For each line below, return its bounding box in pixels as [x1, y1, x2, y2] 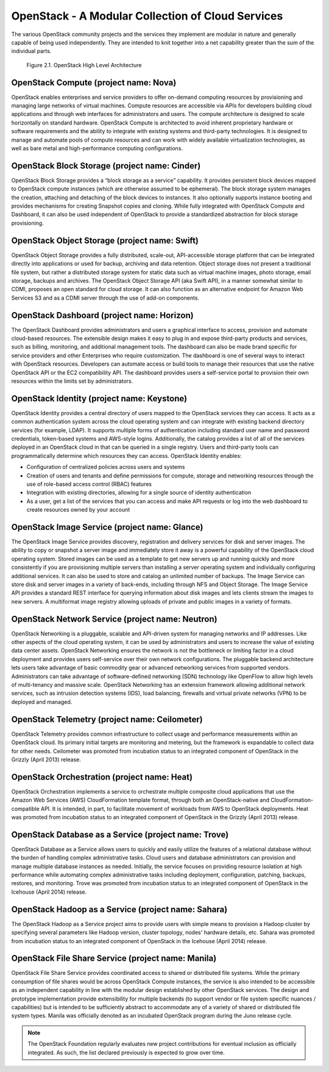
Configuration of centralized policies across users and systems [26, 463, 185, 471]
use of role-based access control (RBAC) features [26, 480, 152, 488]
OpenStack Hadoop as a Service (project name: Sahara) [11, 904, 228, 914]
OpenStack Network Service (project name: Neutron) [11, 614, 218, 624]
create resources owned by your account [26, 506, 130, 513]
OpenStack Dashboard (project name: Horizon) [11, 310, 194, 321]
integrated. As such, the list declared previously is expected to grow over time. [27, 1049, 225, 1056]
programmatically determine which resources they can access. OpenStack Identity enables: [11, 452, 242, 459]
